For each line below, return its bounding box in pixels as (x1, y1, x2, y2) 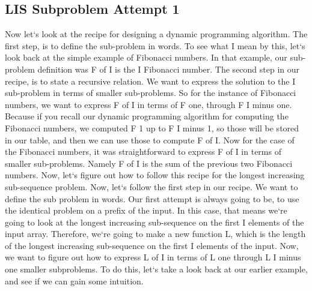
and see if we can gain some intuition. (5, 274, 144, 287)
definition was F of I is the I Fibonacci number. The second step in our (37, 62, 300, 75)
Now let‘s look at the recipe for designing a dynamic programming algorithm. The (5, 28, 308, 40)
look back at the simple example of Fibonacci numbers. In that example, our (5, 51, 287, 64)
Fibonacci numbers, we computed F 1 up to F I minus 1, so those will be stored (5, 121, 299, 134)
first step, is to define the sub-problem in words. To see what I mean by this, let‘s (5, 39, 305, 52)
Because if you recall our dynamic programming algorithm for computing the (5, 110, 289, 122)
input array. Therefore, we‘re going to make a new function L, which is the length (5, 227, 306, 240)
